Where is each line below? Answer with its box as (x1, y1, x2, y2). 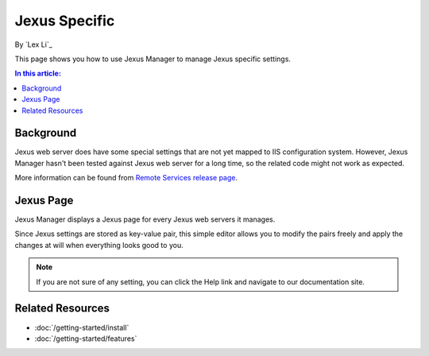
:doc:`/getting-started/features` (34, 334, 137, 343)
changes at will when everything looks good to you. (14, 240, 184, 250)
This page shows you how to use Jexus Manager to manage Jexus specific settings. (14, 54, 292, 64)
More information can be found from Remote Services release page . (14, 173, 238, 183)
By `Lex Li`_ (14, 40, 53, 49)
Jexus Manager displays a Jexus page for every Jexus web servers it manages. (14, 215, 276, 224)
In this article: (14, 68, 61, 79)
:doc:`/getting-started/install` (34, 323, 129, 332)
